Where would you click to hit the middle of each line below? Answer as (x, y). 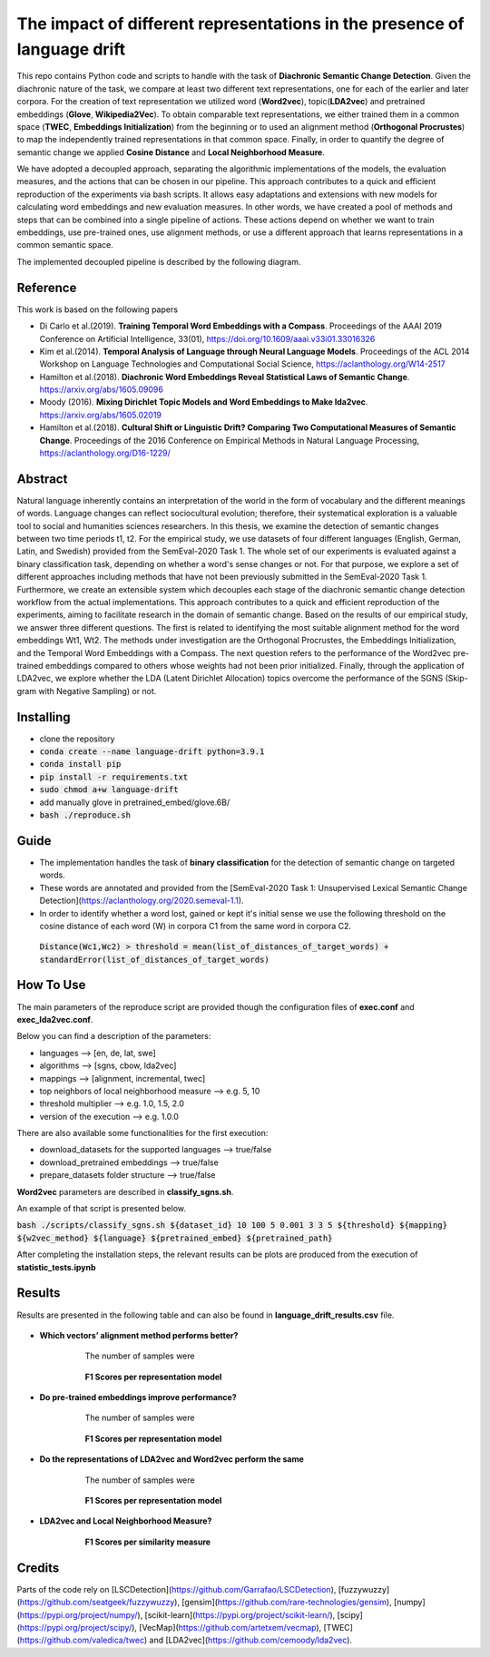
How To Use (51, 985)
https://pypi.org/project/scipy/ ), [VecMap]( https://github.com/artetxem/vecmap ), (171, 1627)
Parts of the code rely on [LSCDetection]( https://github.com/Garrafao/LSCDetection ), (176, 1589)
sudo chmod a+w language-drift (109, 790)
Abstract (42, 479)
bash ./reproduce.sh (85, 815)
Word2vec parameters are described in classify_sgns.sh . (125, 1191)
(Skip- (457, 678)
